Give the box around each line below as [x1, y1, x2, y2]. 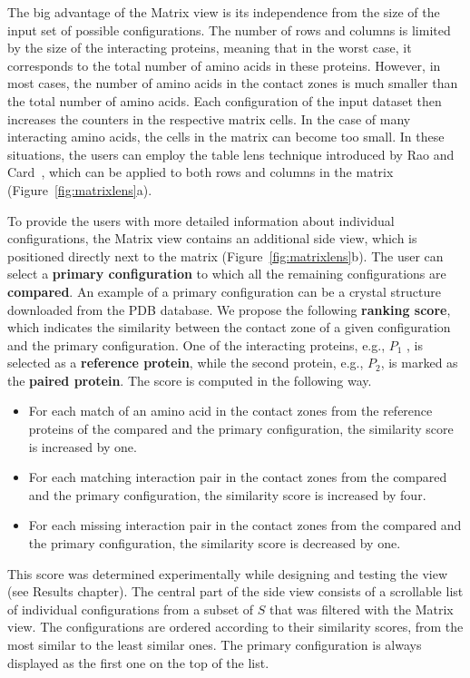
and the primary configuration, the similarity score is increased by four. [28, 485, 426, 504]
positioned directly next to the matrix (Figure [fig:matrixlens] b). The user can [7, 246, 444, 265]
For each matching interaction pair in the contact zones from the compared [28, 467, 447, 486]
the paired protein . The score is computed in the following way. [7, 370, 372, 389]
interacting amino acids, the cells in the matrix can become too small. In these [7, 127, 445, 146]
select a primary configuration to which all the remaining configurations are [7, 264, 446, 283]
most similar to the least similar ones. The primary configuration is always [7, 635, 422, 653]
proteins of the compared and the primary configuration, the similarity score [28, 419, 454, 438]
